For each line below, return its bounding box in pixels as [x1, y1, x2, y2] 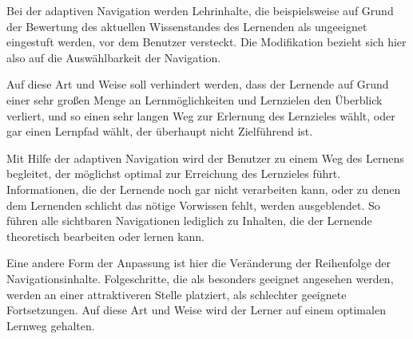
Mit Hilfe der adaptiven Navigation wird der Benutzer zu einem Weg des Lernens [6, 149, 404, 166]
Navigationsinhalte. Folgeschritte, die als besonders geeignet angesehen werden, [6, 270, 394, 286]
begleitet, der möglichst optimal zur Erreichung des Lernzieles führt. [6, 165, 341, 182]
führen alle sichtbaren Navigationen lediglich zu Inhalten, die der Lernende [6, 212, 372, 229]
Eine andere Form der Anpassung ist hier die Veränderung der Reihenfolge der [6, 254, 391, 271]
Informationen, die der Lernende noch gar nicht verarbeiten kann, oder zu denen [6, 180, 401, 197]
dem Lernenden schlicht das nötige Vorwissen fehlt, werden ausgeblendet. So [6, 196, 380, 213]
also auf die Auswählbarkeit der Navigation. [6, 49, 221, 65]
